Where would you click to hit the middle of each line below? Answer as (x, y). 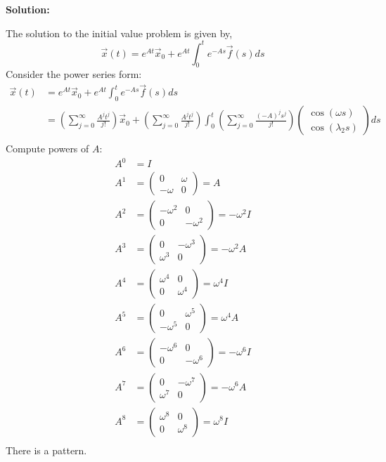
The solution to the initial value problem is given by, (119, 33)
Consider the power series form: (74, 74)
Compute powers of (47, 148)
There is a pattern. (46, 450)
